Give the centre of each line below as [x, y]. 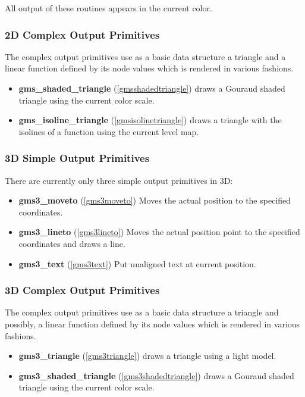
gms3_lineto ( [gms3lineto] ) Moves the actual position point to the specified [159, 232]
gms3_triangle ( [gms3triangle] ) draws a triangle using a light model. [147, 356]
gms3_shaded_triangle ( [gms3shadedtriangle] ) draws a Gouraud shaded [156, 375]
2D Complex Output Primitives [82, 34]
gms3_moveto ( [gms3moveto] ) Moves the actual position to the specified [155, 200]
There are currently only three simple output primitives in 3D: [119, 180]
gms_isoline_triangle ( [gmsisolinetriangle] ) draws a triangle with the [150, 120]
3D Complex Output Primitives [82, 290]
